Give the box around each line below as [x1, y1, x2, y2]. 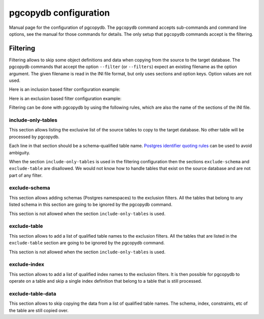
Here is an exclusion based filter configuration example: [9, 96, 122, 101]
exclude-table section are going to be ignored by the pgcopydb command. [9, 240, 165, 246]
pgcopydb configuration [9, 7, 110, 18]
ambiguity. [9, 149, 30, 155]
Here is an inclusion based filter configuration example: [9, 86, 121, 93]
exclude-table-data [9, 290, 56, 297]
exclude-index [9, 261, 44, 268]
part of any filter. [9, 172, 43, 178]
